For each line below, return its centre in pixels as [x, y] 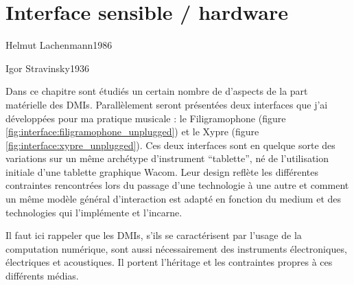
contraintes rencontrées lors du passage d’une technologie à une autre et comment [177, 185]
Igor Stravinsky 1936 [47, 68]
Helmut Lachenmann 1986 [59, 45]
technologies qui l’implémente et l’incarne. [94, 212]
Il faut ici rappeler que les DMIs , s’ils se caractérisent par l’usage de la [154, 235]
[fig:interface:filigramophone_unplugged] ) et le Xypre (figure [132, 132]
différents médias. [42, 276]
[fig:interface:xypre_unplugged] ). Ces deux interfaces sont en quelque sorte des [170, 145]
